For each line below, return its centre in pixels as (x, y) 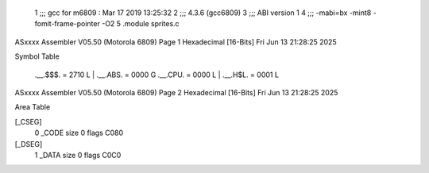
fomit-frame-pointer (68, 24)
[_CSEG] (29, 121)
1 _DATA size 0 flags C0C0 (78, 155)
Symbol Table (37, 56)
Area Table (33, 107)
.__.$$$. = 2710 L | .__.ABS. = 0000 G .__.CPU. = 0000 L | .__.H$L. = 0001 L (157, 75)
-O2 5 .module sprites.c (141, 24)
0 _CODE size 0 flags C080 (79, 133)
